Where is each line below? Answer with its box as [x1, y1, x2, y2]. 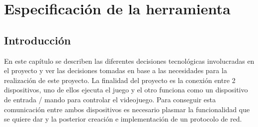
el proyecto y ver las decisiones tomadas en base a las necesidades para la [4, 65, 227, 76]
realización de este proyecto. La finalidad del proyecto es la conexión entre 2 [4, 75, 236, 85]
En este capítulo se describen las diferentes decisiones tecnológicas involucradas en [4, 55, 255, 66]
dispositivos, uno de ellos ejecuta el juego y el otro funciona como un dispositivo [4, 85, 248, 95]
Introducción [4, 32, 71, 47]
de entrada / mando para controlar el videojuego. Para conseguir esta [4, 94, 216, 104]
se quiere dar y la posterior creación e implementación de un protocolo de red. [4, 114, 242, 124]
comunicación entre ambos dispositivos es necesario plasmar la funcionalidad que [4, 104, 250, 114]
